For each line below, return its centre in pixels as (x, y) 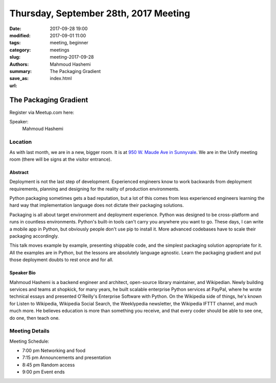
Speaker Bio (22, 273)
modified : (20, 35)
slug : (15, 57)
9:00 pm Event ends (43, 372)
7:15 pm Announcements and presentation (67, 358)
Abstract (19, 172)
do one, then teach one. (34, 318)
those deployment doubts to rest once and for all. (61, 260)
